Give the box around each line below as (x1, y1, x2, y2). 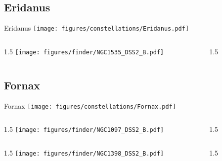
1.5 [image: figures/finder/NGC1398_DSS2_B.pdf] (4, 148, 164, 158)
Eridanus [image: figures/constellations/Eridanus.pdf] (4, 23, 189, 33)
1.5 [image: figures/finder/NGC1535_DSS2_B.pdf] (4, 46, 164, 56)
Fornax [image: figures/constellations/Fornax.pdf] (4, 100, 176, 111)
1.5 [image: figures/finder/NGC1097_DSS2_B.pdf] (4, 124, 164, 134)
